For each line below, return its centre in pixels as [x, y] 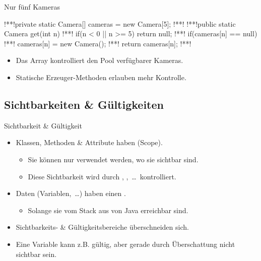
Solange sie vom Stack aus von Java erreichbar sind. [108, 210]
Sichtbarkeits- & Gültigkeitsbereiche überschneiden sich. [102, 227]
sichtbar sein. [36, 254]
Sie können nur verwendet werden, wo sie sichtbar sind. [113, 159]
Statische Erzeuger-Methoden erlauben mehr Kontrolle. [101, 77]
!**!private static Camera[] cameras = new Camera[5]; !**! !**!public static [120, 23]
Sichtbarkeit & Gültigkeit [43, 125]
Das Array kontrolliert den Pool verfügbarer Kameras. [100, 60]
